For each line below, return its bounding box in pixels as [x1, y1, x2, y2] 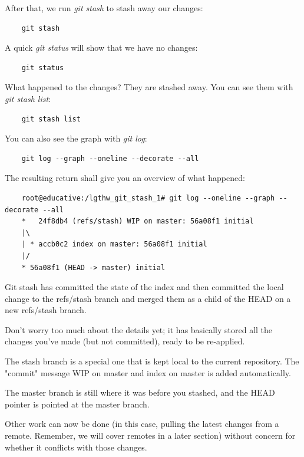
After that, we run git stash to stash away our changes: [5, 2, 203, 14]
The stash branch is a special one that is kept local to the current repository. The [5, 355, 299, 367]
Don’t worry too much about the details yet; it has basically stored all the [5, 323, 273, 336]
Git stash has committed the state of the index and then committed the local [5, 281, 284, 293]
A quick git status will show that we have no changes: [5, 41, 198, 54]
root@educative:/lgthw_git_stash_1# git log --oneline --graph [21, 193, 275, 202]
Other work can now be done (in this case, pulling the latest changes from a [5, 417, 279, 430]
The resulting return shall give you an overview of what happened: [5, 172, 245, 184]
